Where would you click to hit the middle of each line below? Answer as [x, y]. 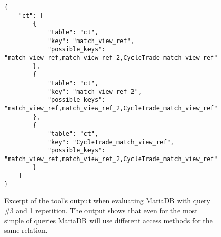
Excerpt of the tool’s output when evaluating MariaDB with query [107, 200]
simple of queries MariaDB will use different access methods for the [108, 220]
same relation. [26, 230]
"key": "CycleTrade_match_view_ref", [111, 142]
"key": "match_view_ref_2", [95, 91]
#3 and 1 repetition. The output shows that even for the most [101, 210]
